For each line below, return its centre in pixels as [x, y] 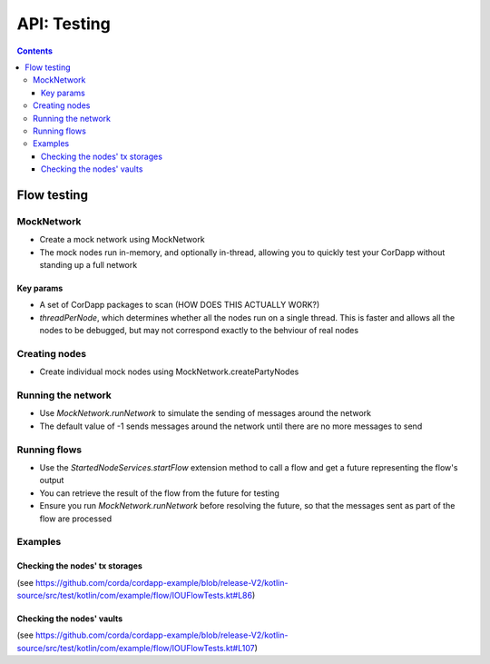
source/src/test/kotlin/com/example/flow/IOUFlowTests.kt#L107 [136, 648]
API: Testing [64, 24]
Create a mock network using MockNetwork [122, 240]
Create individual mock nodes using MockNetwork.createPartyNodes [169, 372]
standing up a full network [88, 265]
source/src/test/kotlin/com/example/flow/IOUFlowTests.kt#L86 [135, 595]
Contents [35, 51]
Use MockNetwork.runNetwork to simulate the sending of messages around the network [206, 413]
